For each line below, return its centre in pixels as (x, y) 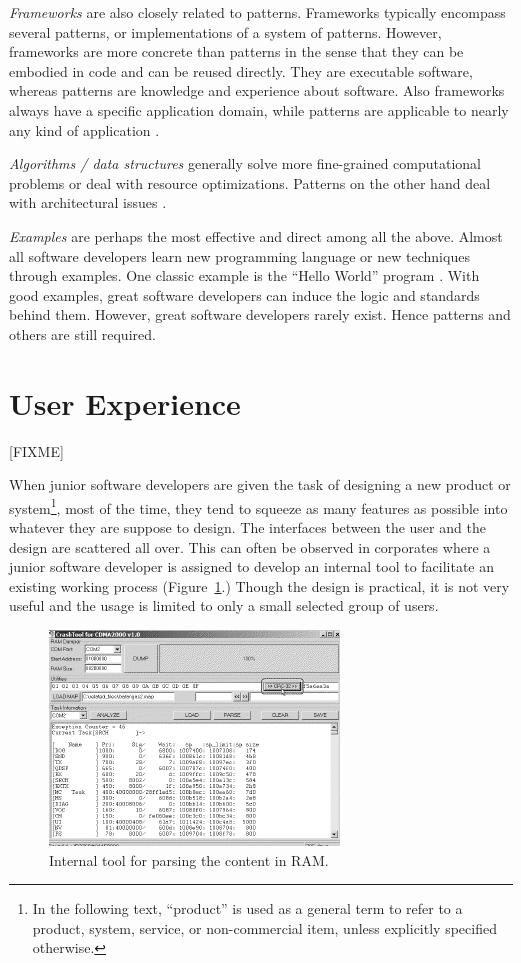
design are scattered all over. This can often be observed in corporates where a (250, 546)
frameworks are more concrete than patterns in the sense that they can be (236, 51)
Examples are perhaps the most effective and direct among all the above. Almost (256, 235)
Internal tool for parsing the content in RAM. (189, 859)
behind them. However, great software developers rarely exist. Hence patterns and (260, 314)
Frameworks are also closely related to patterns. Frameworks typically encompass (257, 12)
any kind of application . (84, 129)
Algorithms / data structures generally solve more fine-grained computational (245, 163)
